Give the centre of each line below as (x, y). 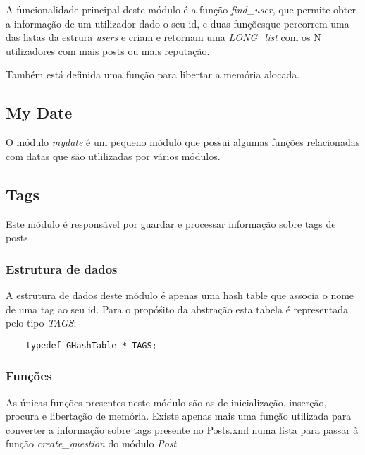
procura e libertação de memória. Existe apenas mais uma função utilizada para (179, 416)
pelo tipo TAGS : (41, 323)
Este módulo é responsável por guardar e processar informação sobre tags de (171, 223)
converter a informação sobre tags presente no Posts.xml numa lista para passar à (182, 429)
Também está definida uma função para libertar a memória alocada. (153, 74)
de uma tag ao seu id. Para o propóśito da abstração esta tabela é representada (177, 309)
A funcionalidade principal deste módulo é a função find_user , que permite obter (181, 9)
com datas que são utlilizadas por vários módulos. (113, 156)
